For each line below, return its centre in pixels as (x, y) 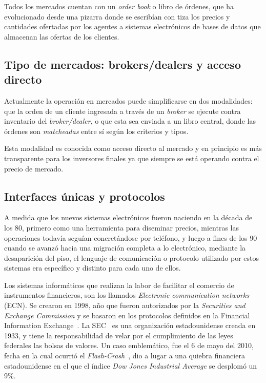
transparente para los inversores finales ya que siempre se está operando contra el (132, 158)
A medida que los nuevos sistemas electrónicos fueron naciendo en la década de (128, 217)
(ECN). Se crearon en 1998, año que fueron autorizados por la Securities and (125, 305)
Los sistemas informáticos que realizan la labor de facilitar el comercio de (119, 285)
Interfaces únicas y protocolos (85, 196)
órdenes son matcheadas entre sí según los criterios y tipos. (96, 131)
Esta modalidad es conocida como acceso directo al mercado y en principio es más (133, 148)
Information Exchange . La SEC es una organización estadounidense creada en (130, 325)
